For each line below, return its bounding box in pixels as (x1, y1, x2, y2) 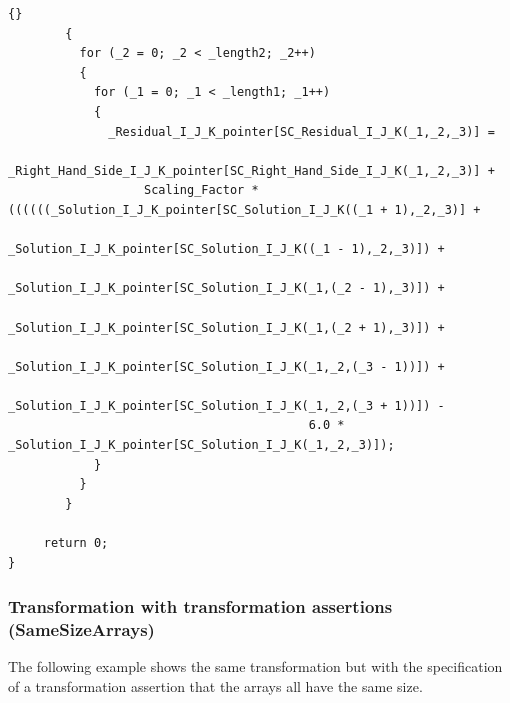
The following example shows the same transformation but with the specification (8, 656, 503, 677)
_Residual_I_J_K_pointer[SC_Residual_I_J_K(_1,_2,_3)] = (108, 124, 495, 139)
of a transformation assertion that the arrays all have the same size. (8, 675, 423, 696)
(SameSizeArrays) (8, 617, 155, 642)
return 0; (43, 536, 109, 551)
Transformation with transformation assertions (8, 594, 393, 619)
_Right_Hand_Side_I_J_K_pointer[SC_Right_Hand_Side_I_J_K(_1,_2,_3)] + (8, 163, 495, 178)
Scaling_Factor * (144, 183, 259, 198)
